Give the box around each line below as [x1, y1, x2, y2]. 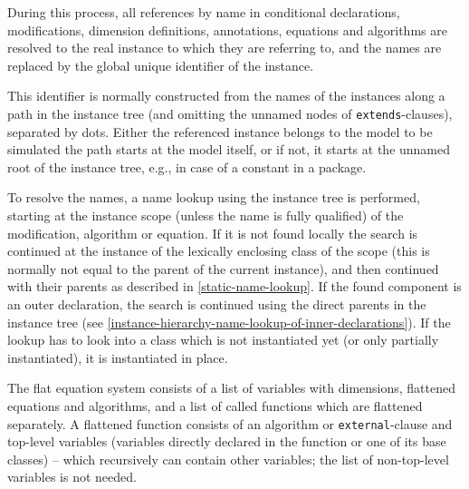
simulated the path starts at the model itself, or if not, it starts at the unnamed [7, 140, 451, 159]
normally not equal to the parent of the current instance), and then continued [7, 259, 439, 278]
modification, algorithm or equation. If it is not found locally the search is [7, 223, 418, 242]
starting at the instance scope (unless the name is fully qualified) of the [7, 206, 404, 224]
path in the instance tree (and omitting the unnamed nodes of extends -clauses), [7, 103, 453, 122]
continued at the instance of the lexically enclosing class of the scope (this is [7, 241, 430, 260]
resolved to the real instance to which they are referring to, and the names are [7, 38, 442, 57]
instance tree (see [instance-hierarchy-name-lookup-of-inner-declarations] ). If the [7, 312, 451, 331]
